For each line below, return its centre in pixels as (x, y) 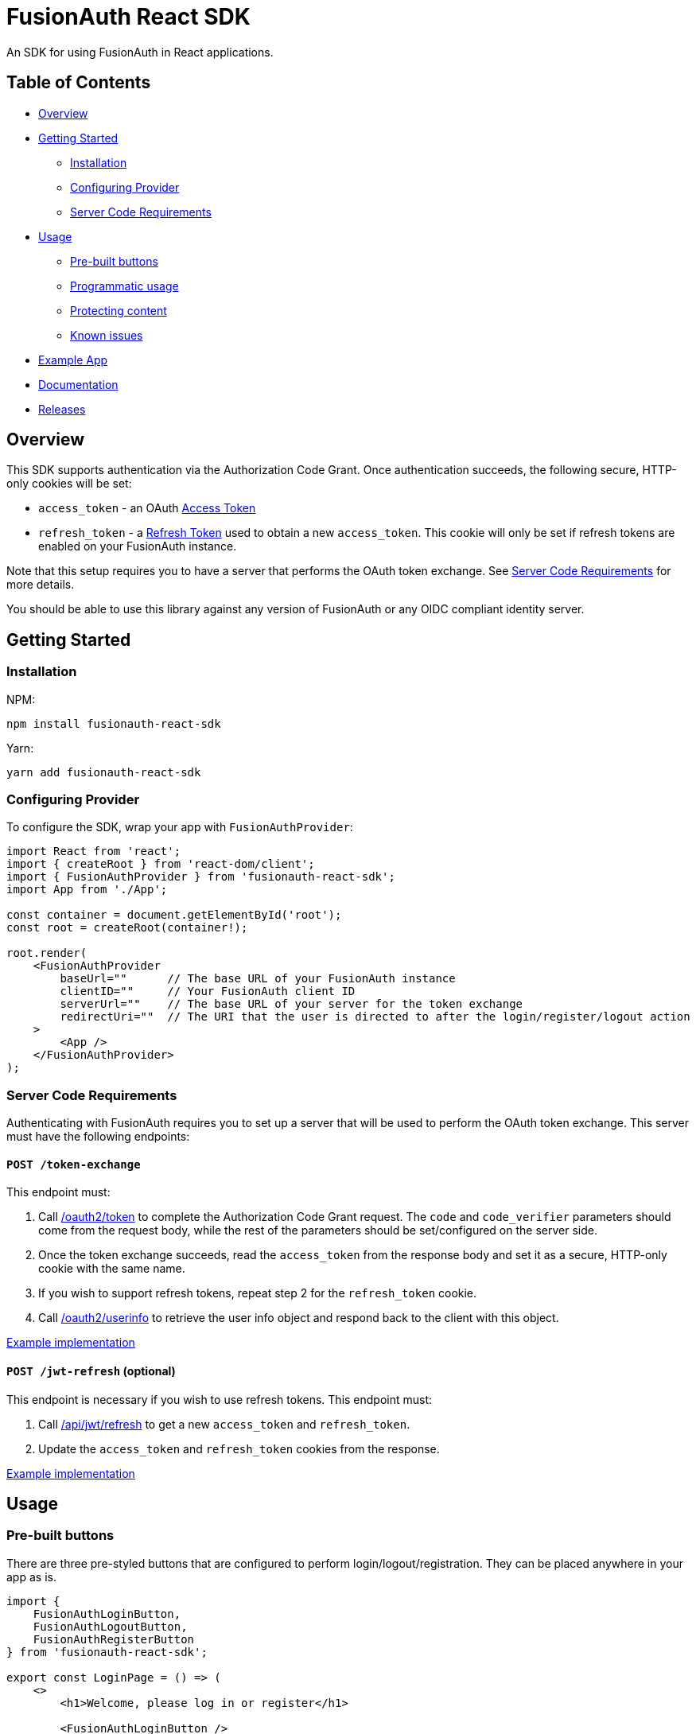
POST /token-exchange (74, 1164)
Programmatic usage (124, 286)
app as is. (31, 1577)
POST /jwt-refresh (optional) (91, 1370)
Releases (62, 409)
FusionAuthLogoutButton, (110, 1626)
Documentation (78, 384)
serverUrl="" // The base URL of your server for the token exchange (292, 1004)
